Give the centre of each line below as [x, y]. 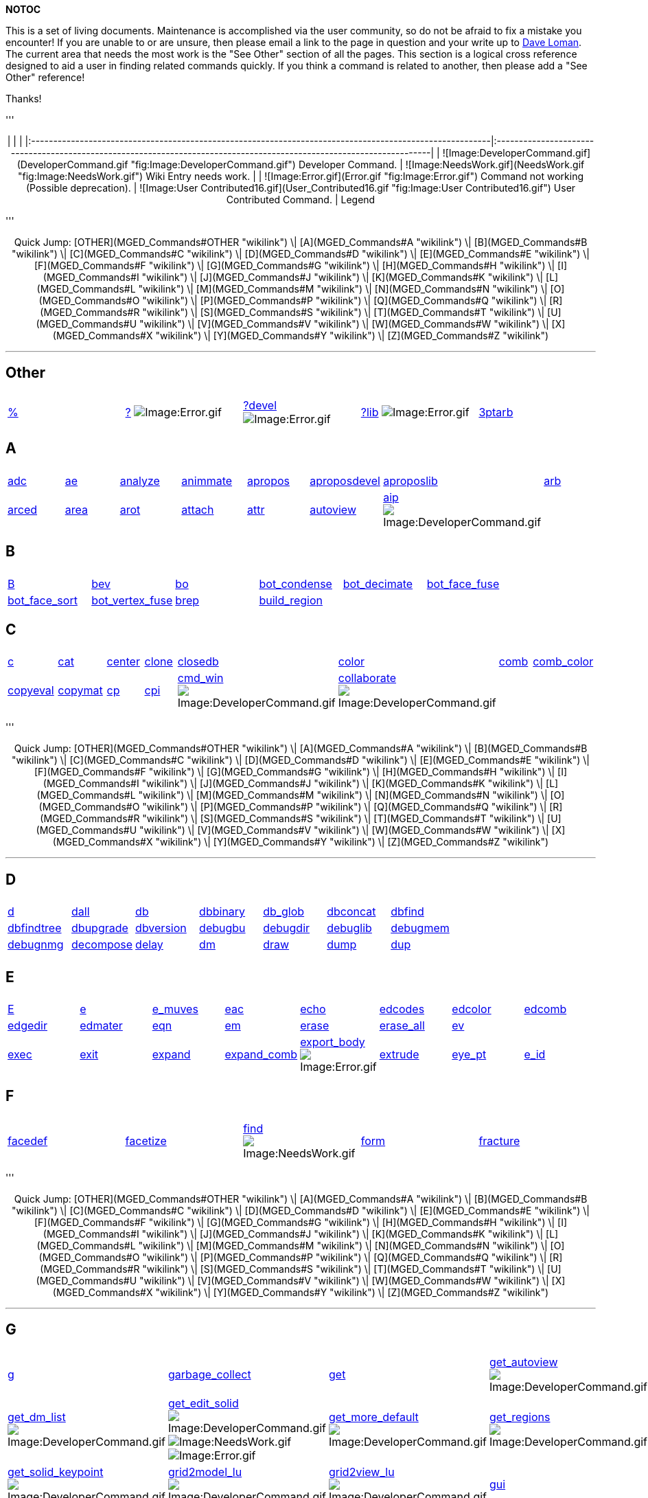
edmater [101, 1026]
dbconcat [351, 912]
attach [198, 509]
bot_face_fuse [463, 583]
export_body [333, 1042]
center [123, 662]
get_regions [520, 1417]
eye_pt [469, 1055]
